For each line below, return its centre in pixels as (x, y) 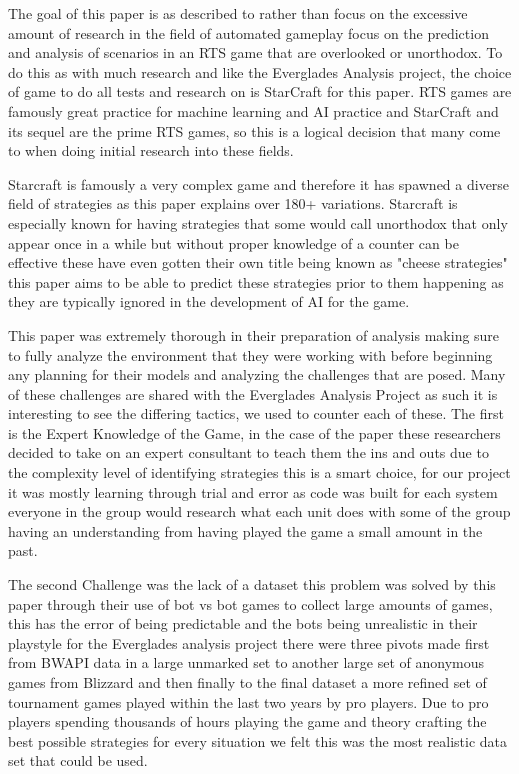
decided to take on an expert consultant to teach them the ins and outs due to (248, 452)
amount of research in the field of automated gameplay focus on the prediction (248, 32)
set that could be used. (78, 760)
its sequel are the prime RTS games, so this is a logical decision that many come (254, 130)
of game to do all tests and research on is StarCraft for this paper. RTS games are (260, 91)
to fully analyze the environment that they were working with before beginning (250, 354)
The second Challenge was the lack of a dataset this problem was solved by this (252, 584)
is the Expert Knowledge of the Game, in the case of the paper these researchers (254, 432)
